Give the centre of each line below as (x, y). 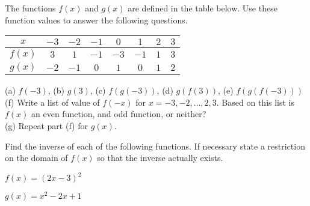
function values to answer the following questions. (96, 20)
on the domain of (36, 158)
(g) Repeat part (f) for (46, 125)
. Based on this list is (256, 102)
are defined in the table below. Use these (203, 8)
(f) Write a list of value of (52, 102)
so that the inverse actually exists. (160, 158)
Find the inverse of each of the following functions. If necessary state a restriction (155, 146)
